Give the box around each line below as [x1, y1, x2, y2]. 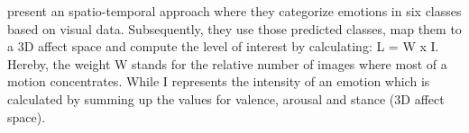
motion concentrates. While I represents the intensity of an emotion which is [7, 72, 430, 91]
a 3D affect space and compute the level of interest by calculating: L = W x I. [7, 37, 439, 56]
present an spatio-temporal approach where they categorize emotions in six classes [7, 2, 462, 20]
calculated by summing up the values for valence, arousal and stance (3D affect [7, 89, 445, 108]
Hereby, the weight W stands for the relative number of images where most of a [7, 54, 447, 73]
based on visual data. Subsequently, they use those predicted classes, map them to [7, 19, 462, 38]
